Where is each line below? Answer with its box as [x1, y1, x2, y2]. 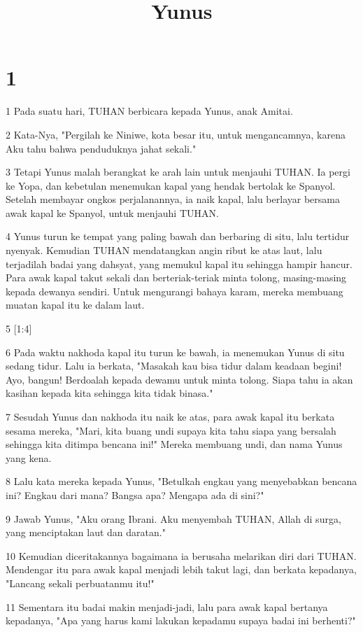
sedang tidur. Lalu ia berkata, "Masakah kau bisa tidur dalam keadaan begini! [6, 358, 342, 373]
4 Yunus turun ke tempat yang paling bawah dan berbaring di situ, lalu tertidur [6, 229, 350, 244]
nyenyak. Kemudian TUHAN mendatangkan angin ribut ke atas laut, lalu [6, 243, 322, 258]
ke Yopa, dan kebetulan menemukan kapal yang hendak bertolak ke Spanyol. [6, 178, 336, 192]
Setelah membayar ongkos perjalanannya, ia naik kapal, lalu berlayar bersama [6, 192, 340, 206]
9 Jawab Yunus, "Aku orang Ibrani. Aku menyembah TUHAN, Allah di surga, [6, 511, 341, 526]
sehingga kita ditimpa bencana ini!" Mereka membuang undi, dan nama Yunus [6, 437, 343, 451]
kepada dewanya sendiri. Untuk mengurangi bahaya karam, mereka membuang [6, 283, 343, 298]
